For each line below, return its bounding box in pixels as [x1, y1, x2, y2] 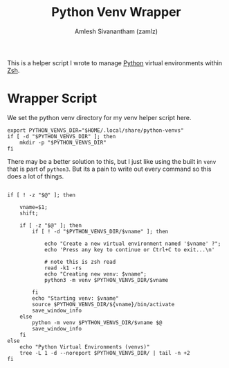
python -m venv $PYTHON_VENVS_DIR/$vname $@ [32, 319, 163, 326]
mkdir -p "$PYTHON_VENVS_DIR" [19, 139, 107, 146]
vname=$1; [19, 203, 48, 210]
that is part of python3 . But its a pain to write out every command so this [7, 165, 212, 173]
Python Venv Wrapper [51, 4, 181, 20]
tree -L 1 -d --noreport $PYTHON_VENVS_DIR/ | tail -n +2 [19, 349, 190, 356]
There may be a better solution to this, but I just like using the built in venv [7, 157, 217, 165]
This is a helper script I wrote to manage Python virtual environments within [7, 58, 223, 67]
